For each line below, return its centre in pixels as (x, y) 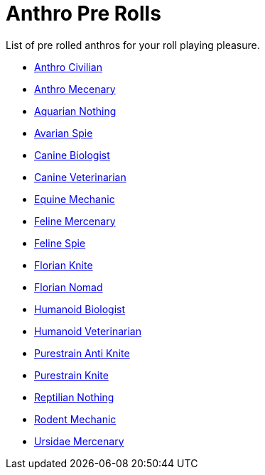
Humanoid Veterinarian (88, 331)
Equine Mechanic (75, 199)
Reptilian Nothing (74, 397)
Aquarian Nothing (75, 111)
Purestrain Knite (71, 375)
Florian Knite (64, 265)
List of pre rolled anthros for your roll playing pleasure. (133, 45)
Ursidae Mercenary (79, 441)
